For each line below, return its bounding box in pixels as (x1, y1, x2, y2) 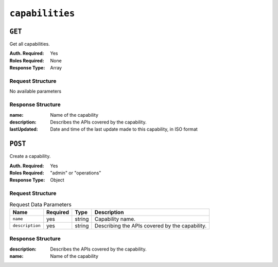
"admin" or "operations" (50, 170, 101, 176)
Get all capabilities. (9, 41, 50, 47)
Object (50, 177, 64, 183)
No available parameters (9, 88, 62, 95)
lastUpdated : (9, 126, 38, 132)
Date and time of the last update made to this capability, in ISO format (50, 126, 198, 132)
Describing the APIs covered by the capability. (94, 222, 207, 229)
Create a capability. (9, 153, 51, 159)
